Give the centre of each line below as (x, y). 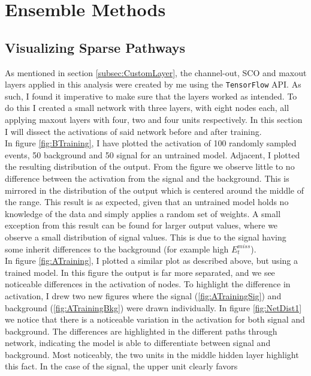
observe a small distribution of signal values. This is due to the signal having (146, 237)
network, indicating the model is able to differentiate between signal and (138, 343)
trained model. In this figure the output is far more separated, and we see (140, 272)
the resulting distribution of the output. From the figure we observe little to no (150, 166)
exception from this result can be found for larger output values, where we (141, 225)
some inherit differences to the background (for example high (117, 249)
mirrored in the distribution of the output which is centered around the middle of (154, 190)
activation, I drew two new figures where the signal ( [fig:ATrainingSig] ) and (143, 295)
